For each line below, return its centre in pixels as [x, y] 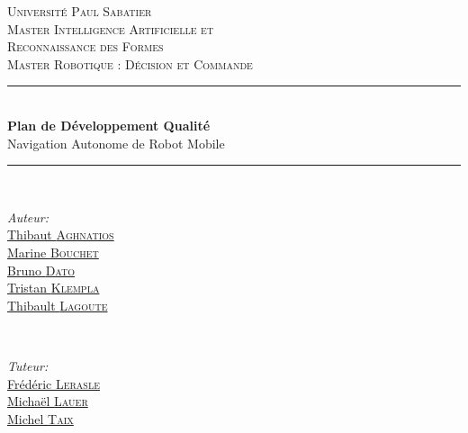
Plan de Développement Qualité [109, 125]
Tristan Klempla [54, 288]
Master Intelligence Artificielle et [111, 28]
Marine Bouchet [53, 252]
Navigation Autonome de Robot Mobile [116, 143]
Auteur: [28, 216]
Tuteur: [28, 365]
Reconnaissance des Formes [85, 46]
